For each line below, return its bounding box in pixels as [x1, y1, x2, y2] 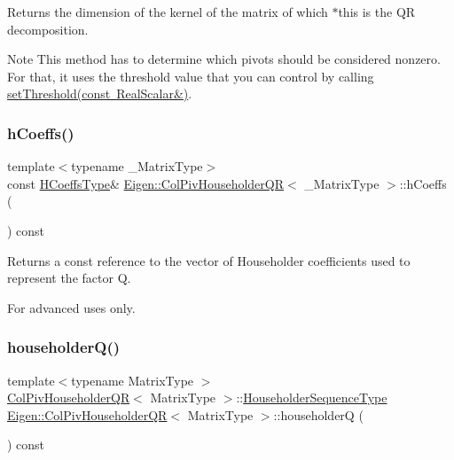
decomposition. [7, 19, 89, 38]
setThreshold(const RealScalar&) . [7, 84, 192, 103]
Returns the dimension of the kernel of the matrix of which [7, 3, 328, 20]
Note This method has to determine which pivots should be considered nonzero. [7, 50, 441, 68]
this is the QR [338, 3, 416, 20]
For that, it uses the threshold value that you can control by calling [7, 66, 374, 85]
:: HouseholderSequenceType [236, 388, 387, 407]
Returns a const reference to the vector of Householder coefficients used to [7, 251, 411, 269]
